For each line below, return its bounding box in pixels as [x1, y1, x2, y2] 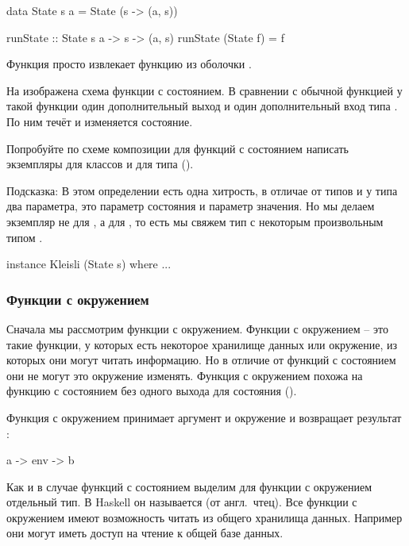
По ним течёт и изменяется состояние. [6, 113, 193, 129]
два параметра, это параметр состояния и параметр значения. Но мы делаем [6, 198, 375, 214]
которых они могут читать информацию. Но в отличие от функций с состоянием [6, 352, 396, 368]
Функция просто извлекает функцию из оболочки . [6, 56, 252, 72]
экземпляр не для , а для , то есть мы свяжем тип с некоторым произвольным [6, 213, 384, 229]
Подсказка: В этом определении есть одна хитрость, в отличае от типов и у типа [6, 182, 398, 198]
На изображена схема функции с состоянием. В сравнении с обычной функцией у [6, 82, 403, 98]
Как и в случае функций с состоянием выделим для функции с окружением [6, 478, 372, 494]
